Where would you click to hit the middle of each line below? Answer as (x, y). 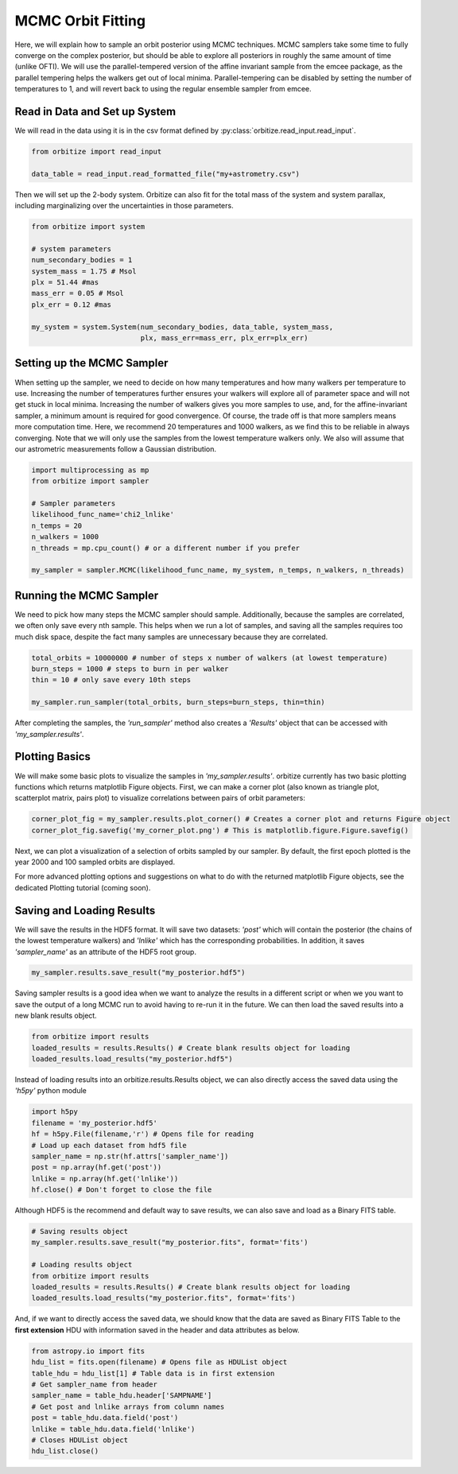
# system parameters (71, 249)
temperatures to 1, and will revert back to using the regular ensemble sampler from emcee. (163, 89)
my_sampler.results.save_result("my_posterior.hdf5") (138, 973)
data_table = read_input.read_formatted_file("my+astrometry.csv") (166, 174)
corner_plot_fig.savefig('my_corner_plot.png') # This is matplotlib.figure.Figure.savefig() (220, 830)
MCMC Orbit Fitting (80, 21)
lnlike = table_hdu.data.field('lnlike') (113, 1429)
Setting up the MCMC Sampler (91, 363)
